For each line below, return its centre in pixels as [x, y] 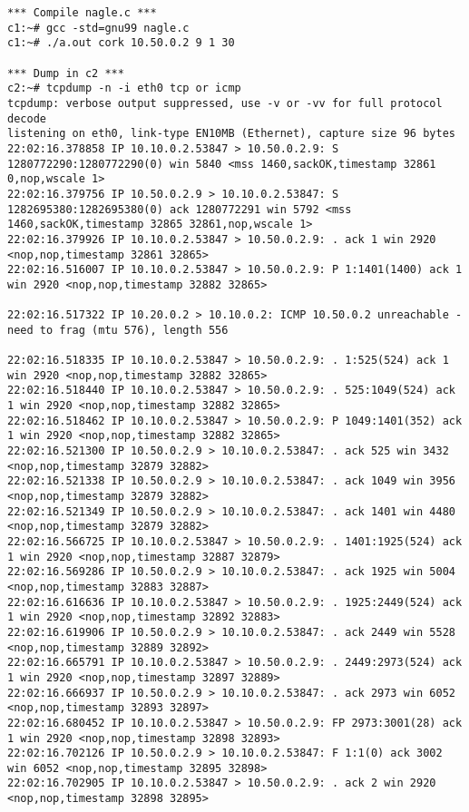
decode [27, 118]
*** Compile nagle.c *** [82, 13]
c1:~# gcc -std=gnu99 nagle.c [98, 28]
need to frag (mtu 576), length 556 [118, 330]
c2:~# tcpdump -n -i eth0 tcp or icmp [124, 88]
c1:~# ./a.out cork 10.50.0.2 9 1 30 [121, 43]
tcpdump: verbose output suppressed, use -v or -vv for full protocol [225, 103]
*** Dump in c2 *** [66, 73]
